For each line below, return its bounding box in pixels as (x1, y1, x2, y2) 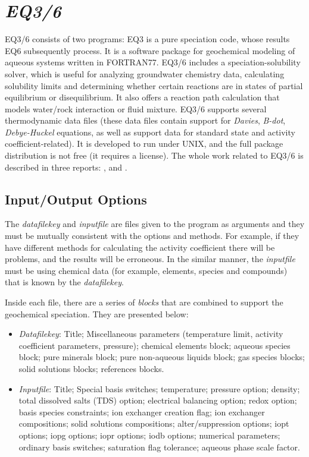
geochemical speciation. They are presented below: (5, 307, 189, 320)
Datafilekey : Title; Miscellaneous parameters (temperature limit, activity (18, 327, 283, 340)
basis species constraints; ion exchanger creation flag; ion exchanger (18, 405, 265, 418)
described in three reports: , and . (5, 160, 127, 173)
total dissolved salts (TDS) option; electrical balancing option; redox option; (18, 394, 297, 406)
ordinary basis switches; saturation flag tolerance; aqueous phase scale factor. (18, 440, 300, 453)
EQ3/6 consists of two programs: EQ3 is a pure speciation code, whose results (5, 33, 290, 45)
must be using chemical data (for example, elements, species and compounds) (5, 264, 288, 276)
